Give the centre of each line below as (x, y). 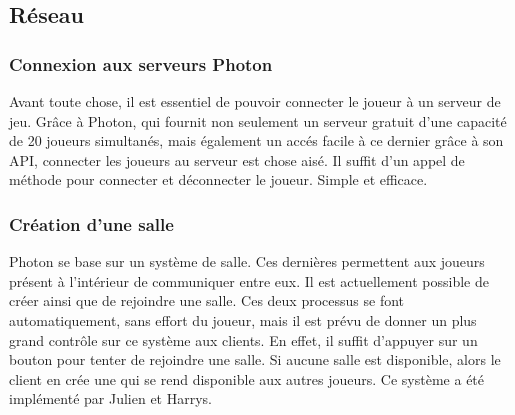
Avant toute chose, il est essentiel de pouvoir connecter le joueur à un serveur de (255, 101)
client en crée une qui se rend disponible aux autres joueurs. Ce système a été (247, 378)
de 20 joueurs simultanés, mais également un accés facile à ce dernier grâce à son (256, 140)
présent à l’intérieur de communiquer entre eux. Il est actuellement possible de (249, 280)
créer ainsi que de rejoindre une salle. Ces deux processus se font (207, 300)
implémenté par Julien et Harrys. (110, 398)
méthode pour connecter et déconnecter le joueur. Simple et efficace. (218, 179)
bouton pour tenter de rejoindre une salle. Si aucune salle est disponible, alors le (255, 359)
